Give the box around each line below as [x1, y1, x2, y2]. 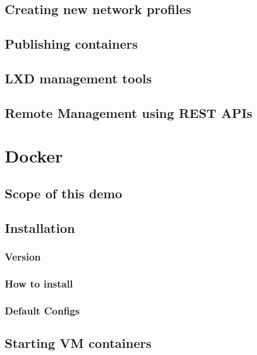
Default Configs [5, 303, 80, 317]
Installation [5, 218, 75, 236]
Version [5, 249, 41, 263]
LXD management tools [5, 69, 152, 87]
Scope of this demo [5, 184, 122, 202]
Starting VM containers [5, 333, 152, 351]
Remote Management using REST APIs [5, 103, 253, 121]
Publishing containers [5, 35, 138, 53]
